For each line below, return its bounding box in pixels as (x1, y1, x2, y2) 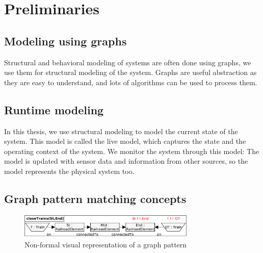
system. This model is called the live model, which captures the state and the (4, 136, 246, 146)
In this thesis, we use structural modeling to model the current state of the (4, 125, 238, 136)
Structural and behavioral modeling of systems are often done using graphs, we (4, 57, 251, 67)
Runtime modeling (4, 102, 104, 117)
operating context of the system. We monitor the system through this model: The (4, 145, 259, 156)
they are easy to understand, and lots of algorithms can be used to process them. (4, 77, 257, 87)
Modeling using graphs (4, 33, 127, 48)
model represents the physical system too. (4, 165, 135, 176)
